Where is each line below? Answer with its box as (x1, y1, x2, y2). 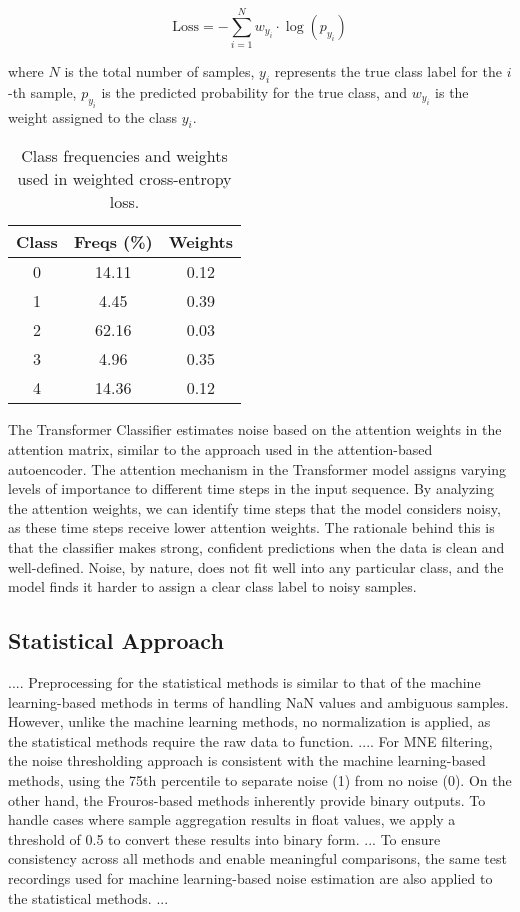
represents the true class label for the (274, 61, 502, 82)
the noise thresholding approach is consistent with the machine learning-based (8, 750, 486, 771)
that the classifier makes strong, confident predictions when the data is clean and (8, 537, 505, 558)
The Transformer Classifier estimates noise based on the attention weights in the (8, 419, 502, 440)
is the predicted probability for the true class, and (101, 81, 408, 102)
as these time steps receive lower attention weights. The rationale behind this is (8, 517, 495, 538)
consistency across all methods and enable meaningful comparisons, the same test (8, 848, 507, 869)
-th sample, (8, 81, 77, 102)
